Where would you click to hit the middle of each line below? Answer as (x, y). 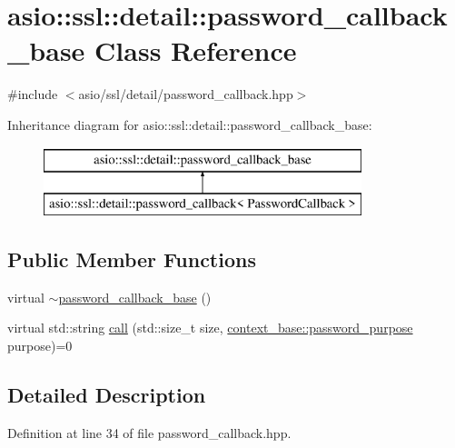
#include (33, 94)
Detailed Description (107, 395)
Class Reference (196, 50)
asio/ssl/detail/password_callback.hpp (186, 94)
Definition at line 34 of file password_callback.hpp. (149, 432)
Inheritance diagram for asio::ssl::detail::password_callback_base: (190, 124)
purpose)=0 (40, 346)
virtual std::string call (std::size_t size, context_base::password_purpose (210, 328)
